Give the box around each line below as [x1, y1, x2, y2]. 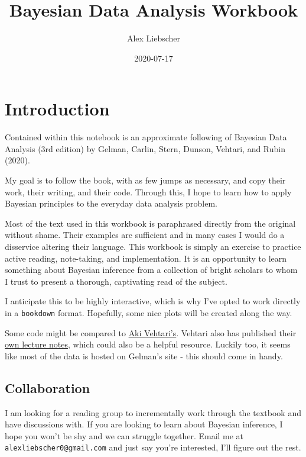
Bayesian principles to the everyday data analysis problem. [5, 197, 217, 210]
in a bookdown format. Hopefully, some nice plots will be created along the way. [5, 306, 292, 318]
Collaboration [5, 378, 90, 397]
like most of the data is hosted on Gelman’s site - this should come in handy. [5, 349, 283, 362]
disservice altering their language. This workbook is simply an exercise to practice [5, 240, 301, 252]
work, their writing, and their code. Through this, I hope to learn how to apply [5, 185, 292, 198]
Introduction [5, 96, 110, 121]
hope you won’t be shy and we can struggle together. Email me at [5, 429, 244, 442]
